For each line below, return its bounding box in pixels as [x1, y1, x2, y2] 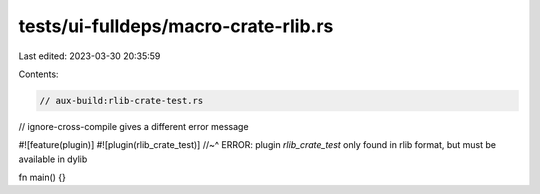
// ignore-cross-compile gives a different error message [18, 120, 249, 132]
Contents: [18, 68, 59, 80]
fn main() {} [18, 171, 67, 184]
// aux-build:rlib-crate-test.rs [39, 95, 204, 106]
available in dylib [18, 153, 88, 165]
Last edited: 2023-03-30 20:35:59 [18, 50, 161, 62]
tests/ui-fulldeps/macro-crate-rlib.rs [18, 15, 334, 37]
